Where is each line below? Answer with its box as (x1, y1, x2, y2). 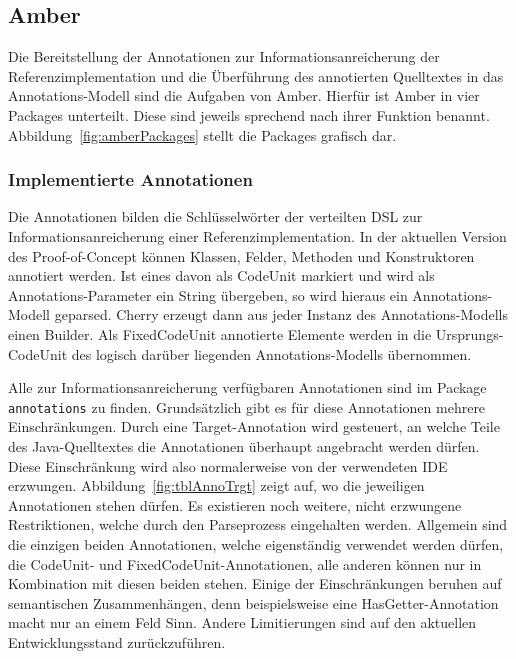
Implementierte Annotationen (8, 167, 253, 192)
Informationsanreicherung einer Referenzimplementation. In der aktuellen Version (8, 225, 507, 246)
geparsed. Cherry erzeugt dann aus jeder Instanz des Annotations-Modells (54, 304, 509, 325)
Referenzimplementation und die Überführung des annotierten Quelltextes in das (8, 65, 504, 86)
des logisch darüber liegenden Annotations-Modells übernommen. (71, 343, 472, 364)
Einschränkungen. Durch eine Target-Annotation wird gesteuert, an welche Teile (8, 416, 500, 437)
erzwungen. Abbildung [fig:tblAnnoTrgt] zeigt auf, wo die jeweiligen (8, 475, 425, 496)
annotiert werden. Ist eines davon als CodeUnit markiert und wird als (8, 265, 435, 286)
